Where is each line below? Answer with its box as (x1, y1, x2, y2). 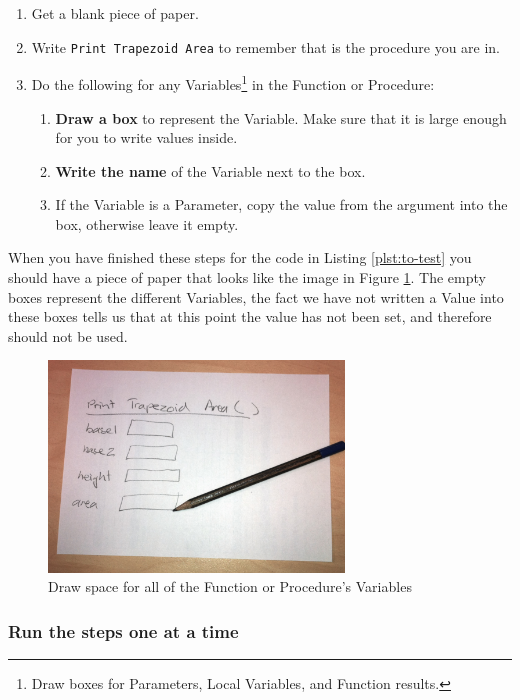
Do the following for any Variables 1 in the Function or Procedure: (31, 71, 435, 94)
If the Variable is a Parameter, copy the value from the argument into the (55, 194, 508, 215)
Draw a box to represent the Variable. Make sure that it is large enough (55, 107, 507, 128)
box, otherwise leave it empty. (55, 213, 239, 234)
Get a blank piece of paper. (31, 3, 199, 23)
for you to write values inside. (55, 127, 238, 148)
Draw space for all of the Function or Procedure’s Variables (48, 576, 412, 597)
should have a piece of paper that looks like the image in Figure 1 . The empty (8, 267, 486, 288)
